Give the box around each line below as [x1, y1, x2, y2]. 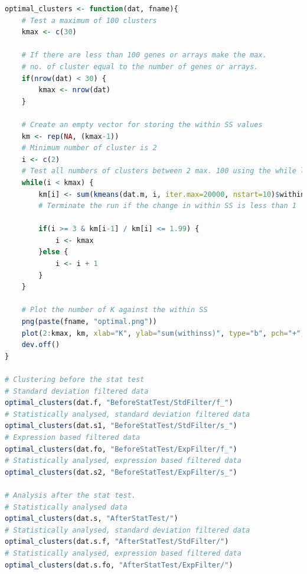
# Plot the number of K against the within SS [21, 306, 208, 314]
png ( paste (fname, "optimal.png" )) [21, 317, 157, 326]
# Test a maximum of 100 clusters [21, 16, 157, 25]
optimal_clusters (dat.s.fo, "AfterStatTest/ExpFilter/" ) [5, 560, 233, 569]
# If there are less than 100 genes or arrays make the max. [21, 51, 267, 60]
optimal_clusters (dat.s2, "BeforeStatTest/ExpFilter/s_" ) [5, 468, 237, 476]
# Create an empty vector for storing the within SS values [21, 120, 263, 129]
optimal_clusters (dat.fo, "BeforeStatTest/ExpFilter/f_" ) [5, 445, 237, 453]
